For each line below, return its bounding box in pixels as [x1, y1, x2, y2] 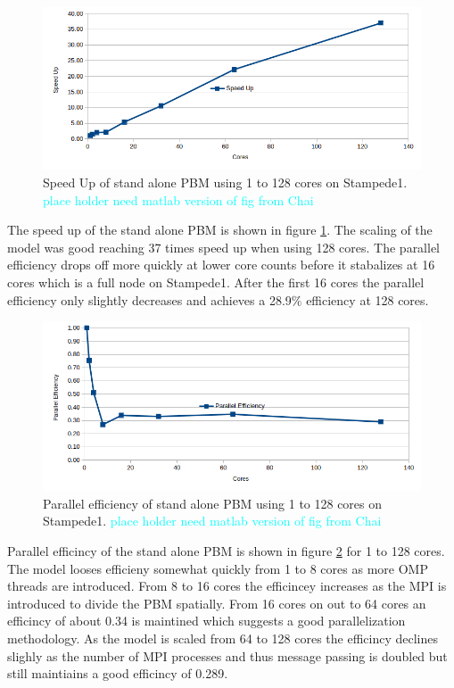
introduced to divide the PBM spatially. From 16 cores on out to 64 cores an [7, 593, 426, 612]
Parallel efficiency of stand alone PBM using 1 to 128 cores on [43, 493, 383, 512]
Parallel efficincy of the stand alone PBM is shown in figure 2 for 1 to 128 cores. [7, 541, 445, 560]
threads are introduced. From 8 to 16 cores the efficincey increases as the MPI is [7, 576, 447, 595]
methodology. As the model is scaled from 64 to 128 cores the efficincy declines [7, 628, 438, 647]
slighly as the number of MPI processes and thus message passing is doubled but [7, 646, 448, 665]
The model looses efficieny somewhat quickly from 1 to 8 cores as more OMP [7, 559, 428, 577]
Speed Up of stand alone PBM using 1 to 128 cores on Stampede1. [43, 173, 408, 192]
